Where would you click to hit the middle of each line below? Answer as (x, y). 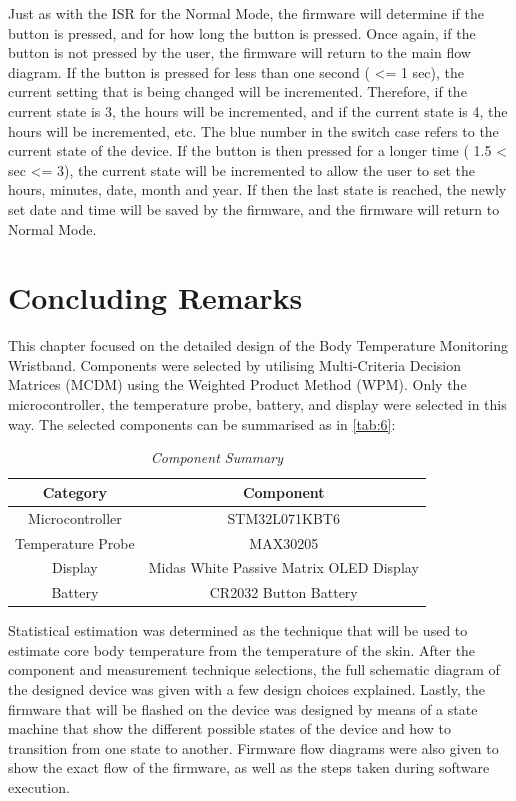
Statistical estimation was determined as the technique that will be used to (238, 630)
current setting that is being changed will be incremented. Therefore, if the (237, 91)
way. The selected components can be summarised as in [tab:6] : (202, 423)
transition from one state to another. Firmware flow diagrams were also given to (253, 747)
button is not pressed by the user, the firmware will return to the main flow (239, 52)
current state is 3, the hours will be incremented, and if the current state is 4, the (258, 110)
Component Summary (216, 457)
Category (75, 491)
